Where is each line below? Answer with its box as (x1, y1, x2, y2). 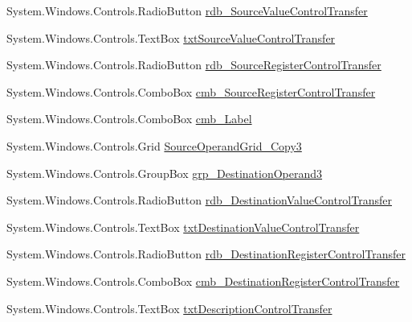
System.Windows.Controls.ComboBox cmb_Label (6, 110, 252, 127)
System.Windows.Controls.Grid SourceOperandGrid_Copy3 (6, 137, 302, 154)
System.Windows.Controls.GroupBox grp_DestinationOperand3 (6, 164, 323, 181)
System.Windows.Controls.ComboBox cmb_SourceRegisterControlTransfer (6, 83, 376, 100)
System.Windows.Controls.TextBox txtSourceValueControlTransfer (6, 29, 336, 46)
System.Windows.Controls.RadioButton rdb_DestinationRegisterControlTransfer (6, 246, 406, 262)
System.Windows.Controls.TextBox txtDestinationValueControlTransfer (6, 218, 360, 235)
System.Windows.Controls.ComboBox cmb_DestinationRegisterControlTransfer (6, 272, 400, 289)
